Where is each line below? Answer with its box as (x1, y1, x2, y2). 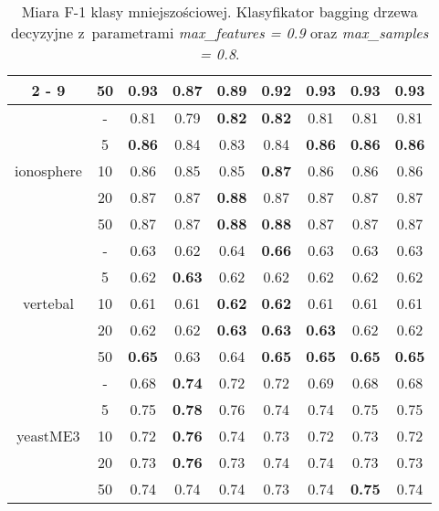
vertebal (22, 293, 74, 314)
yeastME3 (16, 425, 80, 446)
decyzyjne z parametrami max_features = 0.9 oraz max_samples (11, 22, 429, 43)
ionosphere (15, 160, 82, 181)
